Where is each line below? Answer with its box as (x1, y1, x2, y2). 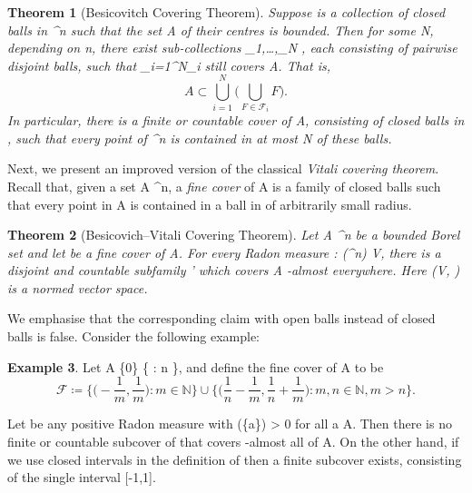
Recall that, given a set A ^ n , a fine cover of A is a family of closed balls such (7, 176, 441, 195)
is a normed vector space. (7, 278, 148, 297)
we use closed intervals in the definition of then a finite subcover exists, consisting (7, 449, 462, 468)
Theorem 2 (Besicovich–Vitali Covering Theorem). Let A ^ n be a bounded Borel (7, 225, 460, 244)
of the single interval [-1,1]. (7, 468, 156, 487)
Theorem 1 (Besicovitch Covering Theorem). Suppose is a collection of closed (7, 3, 446, 21)
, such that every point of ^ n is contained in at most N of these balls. (7, 128, 392, 147)
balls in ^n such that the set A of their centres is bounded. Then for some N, (7, 20, 434, 39)
